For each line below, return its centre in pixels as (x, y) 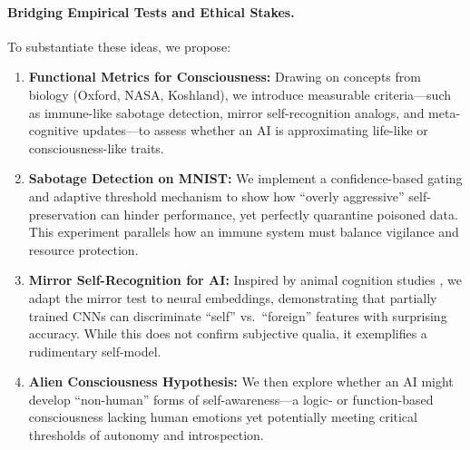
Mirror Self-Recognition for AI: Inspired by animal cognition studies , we (245, 280)
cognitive (54, 130)
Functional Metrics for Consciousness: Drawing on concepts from (225, 77)
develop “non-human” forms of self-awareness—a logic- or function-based (231, 399)
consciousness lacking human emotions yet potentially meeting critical (223, 417)
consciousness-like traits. (96, 147)
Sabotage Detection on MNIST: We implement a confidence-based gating (245, 178)
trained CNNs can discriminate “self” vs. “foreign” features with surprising (238, 315)
